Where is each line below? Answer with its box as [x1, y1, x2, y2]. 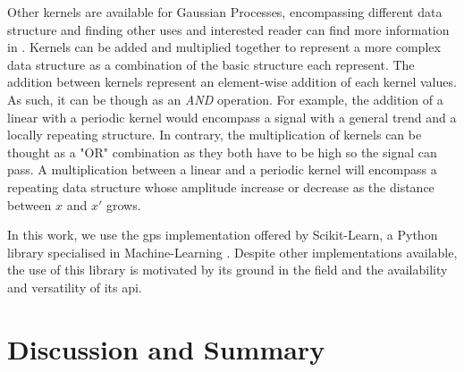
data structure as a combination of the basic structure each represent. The [7, 55, 415, 73]
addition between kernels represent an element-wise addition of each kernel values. [7, 72, 457, 91]
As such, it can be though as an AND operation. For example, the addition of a [7, 89, 443, 108]
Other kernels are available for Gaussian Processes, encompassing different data [7, 3, 443, 21]
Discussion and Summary [7, 330, 325, 367]
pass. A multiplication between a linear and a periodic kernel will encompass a [7, 160, 437, 179]
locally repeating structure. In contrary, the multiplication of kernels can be [7, 125, 422, 144]
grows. [106, 195, 141, 214]
